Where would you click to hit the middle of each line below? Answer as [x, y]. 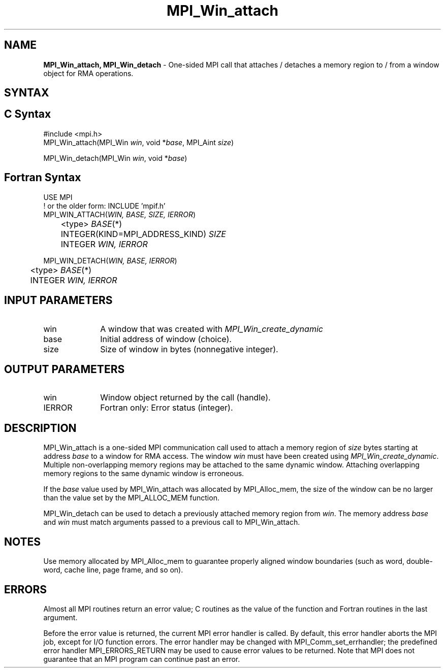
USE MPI [58, 197]
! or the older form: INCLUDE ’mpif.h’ [104, 206]
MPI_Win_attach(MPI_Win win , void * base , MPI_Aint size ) [139, 142]
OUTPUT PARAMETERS [65, 369]
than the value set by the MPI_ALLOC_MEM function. [131, 498]
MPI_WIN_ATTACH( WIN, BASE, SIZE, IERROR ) [120, 214]
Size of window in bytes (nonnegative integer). [189, 349]
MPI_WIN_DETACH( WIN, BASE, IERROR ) [110, 260]
